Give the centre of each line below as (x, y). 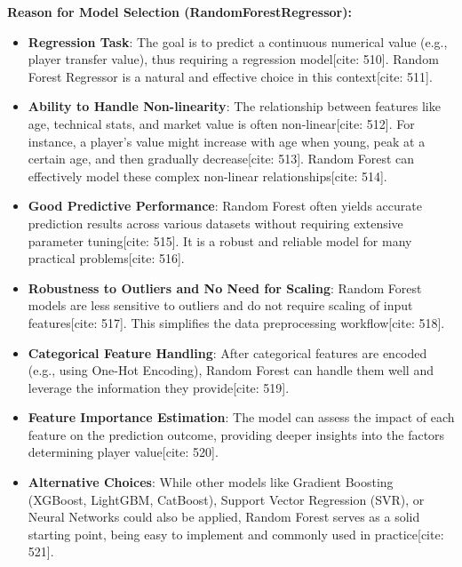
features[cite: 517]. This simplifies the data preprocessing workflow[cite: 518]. (236, 322)
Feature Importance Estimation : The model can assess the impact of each (241, 417)
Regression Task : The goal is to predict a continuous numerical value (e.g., (238, 41)
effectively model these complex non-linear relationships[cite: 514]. (207, 176)
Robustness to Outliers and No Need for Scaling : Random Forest (225, 287)
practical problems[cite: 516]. (106, 258)
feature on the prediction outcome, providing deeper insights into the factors (236, 434)
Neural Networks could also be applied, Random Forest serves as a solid (224, 517)
